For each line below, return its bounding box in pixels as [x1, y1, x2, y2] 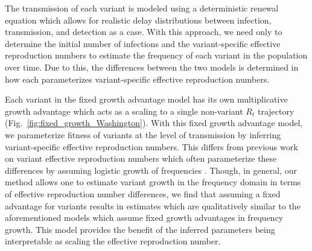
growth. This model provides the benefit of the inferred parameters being [5, 223, 275, 235]
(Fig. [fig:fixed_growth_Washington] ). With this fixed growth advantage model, [5, 116, 303, 129]
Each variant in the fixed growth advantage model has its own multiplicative [5, 93, 288, 106]
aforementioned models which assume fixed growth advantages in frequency [5, 211, 284, 224]
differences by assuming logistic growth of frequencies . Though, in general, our [5, 164, 297, 176]
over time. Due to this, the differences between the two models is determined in [5, 60, 299, 73]
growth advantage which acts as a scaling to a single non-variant [5, 104, 243, 117]
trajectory [257, 104, 294, 117]
